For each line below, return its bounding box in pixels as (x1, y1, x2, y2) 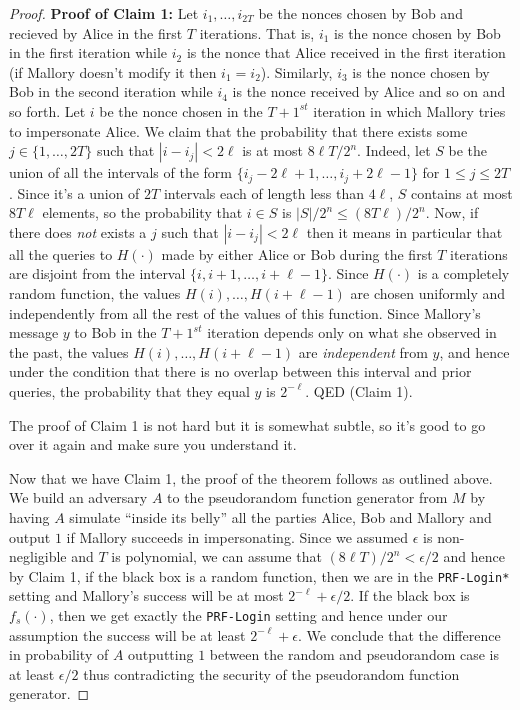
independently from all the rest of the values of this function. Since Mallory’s (9, 302, 481, 323)
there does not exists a (9, 221, 147, 242)
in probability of (9, 644, 109, 665)
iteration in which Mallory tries (313, 100, 506, 121)
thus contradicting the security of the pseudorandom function (83, 663, 460, 684)
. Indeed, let (357, 140, 431, 161)
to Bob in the (74, 322, 157, 343)
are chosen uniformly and (350, 282, 506, 303)
